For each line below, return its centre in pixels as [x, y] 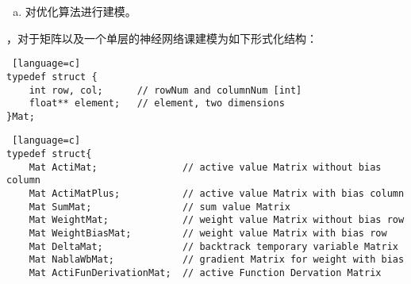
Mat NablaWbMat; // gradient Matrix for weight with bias [217, 260]
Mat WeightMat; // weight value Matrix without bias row [217, 220]
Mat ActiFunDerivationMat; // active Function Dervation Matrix [205, 273]
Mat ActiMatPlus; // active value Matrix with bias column [217, 194]
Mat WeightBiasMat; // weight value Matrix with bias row [208, 234]
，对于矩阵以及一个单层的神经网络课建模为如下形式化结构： [162, 38]
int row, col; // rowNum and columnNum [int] [165, 90]
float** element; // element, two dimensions [157, 104]
